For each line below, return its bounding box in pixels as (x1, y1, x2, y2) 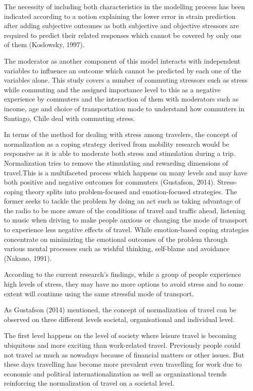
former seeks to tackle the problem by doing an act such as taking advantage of (4, 196, 241, 206)
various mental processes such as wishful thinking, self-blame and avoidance (4, 243, 230, 254)
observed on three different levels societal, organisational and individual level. (4, 314, 235, 324)
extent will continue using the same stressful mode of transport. (4, 288, 194, 298)
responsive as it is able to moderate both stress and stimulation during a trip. (4, 148, 236, 158)
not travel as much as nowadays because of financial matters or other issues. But (4, 349, 245, 359)
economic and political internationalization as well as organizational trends (4, 368, 227, 378)
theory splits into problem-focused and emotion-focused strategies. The (25, 186, 237, 196)
